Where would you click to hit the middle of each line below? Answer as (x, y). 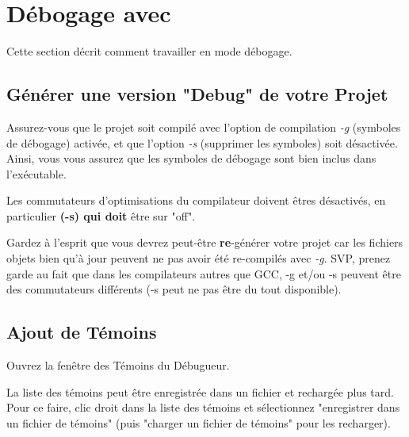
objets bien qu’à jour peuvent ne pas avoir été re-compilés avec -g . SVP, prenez (199, 258)
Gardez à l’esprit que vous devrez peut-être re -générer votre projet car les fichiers (205, 242)
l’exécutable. (36, 173)
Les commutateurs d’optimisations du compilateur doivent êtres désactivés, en (196, 200)
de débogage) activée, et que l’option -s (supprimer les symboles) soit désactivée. (202, 142)
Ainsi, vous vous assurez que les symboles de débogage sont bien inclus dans (191, 158)
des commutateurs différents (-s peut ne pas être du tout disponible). (174, 289)
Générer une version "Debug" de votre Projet (197, 94)
